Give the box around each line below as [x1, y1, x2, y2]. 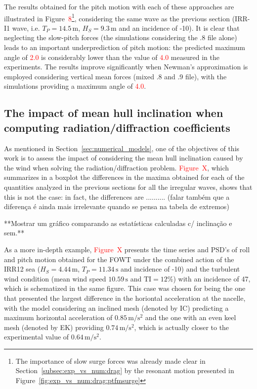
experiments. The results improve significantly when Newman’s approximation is [4, 61, 248, 72]
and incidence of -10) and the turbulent [121, 264, 240, 274]
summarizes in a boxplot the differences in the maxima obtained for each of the [4, 172, 245, 182]
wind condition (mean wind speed [4, 273, 106, 283]
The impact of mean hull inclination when [4, 105, 223, 120]
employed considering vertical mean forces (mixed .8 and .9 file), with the [4, 71, 227, 81]
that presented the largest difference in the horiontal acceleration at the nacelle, [4, 292, 246, 303]
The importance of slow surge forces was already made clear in [15, 355, 206, 366]
